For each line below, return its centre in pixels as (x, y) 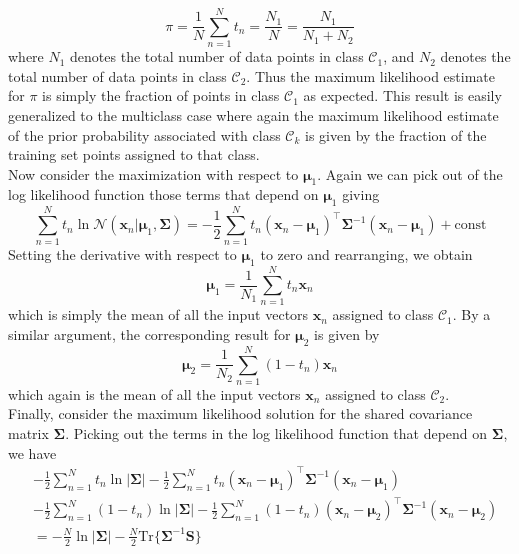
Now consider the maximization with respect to (153, 173)
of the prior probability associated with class (144, 134)
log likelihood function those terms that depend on (163, 194)
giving (361, 194)
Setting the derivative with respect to (122, 254)
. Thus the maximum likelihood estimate (370, 75)
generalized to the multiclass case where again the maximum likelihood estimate (253, 114)
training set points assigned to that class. (134, 154)
